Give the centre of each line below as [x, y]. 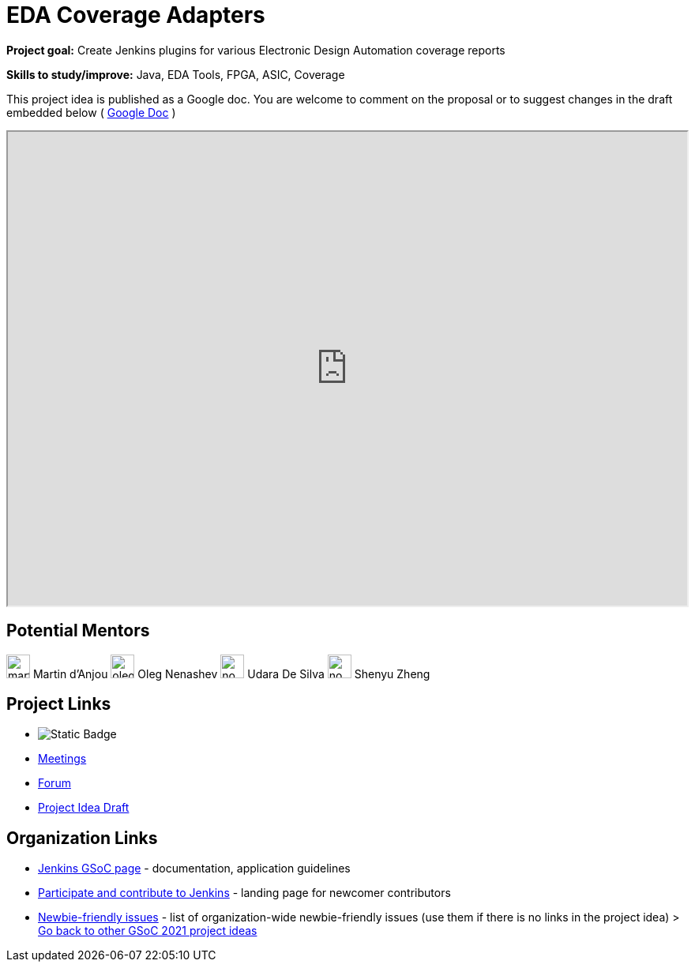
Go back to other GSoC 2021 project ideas [148, 931]
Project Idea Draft [84, 808]
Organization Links [82, 838]
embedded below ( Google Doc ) [91, 112]
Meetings [62, 759]
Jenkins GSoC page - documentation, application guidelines [194, 869]
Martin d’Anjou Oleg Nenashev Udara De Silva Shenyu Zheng [231, 673]
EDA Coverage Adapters [136, 15]
